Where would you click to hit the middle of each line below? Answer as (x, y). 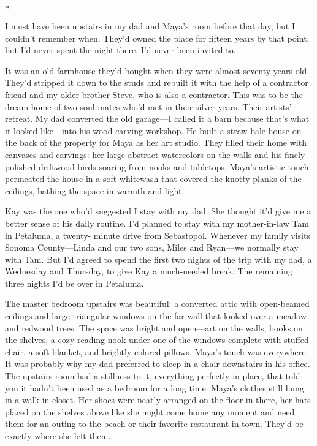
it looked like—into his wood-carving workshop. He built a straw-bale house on (153, 130)
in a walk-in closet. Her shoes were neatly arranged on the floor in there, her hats (158, 400)
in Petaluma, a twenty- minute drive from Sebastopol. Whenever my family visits (158, 235)
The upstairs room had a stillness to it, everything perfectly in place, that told (153, 376)
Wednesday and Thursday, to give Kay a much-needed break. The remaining (149, 271)
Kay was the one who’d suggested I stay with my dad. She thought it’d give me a (158, 211)
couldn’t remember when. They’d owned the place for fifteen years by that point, (157, 38)
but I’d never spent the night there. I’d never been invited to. (120, 50)
